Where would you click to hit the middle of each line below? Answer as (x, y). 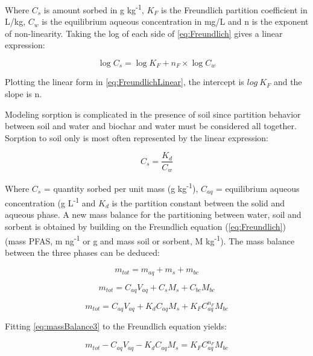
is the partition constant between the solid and (198, 202)
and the (288, 82)
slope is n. (24, 94)
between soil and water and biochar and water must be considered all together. (151, 126)
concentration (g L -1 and (50, 202)
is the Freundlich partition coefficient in (234, 9)
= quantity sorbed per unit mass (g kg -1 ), (121, 187)
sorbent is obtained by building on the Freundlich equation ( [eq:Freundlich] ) (145, 226)
